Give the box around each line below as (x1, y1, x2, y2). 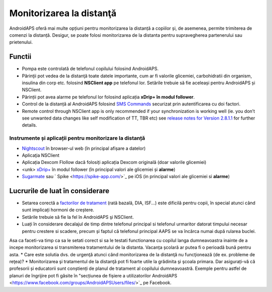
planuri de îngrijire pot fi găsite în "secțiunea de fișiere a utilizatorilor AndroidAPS (9, 272, 177, 278)
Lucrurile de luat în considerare (9, 187, 110, 195)
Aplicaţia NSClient (22, 152, 60, 158)
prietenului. (9, 39, 33, 45)
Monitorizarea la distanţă (9, 8, 117, 19)
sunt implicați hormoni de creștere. (22, 207, 94, 213)
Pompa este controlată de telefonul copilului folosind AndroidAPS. (22, 66, 159, 72)
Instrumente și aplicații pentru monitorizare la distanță (9, 135, 146, 142)
